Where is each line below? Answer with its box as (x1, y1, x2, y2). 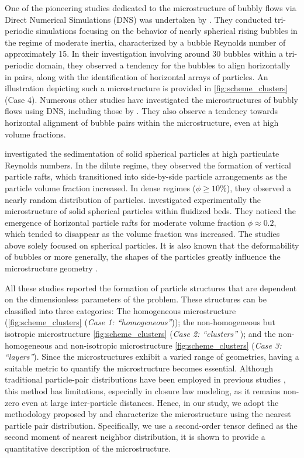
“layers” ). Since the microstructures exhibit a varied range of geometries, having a (5, 350, 299, 363)
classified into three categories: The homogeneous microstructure (5, 304, 236, 316)
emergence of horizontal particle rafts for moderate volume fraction (5, 216, 246, 228)
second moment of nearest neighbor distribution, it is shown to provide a (5, 431, 265, 443)
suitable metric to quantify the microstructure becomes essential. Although (5, 361, 274, 374)
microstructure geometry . (5, 262, 98, 274)
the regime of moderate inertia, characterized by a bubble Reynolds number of (5, 36, 286, 48)
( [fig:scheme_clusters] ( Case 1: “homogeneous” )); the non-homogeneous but (5, 316, 275, 328)
